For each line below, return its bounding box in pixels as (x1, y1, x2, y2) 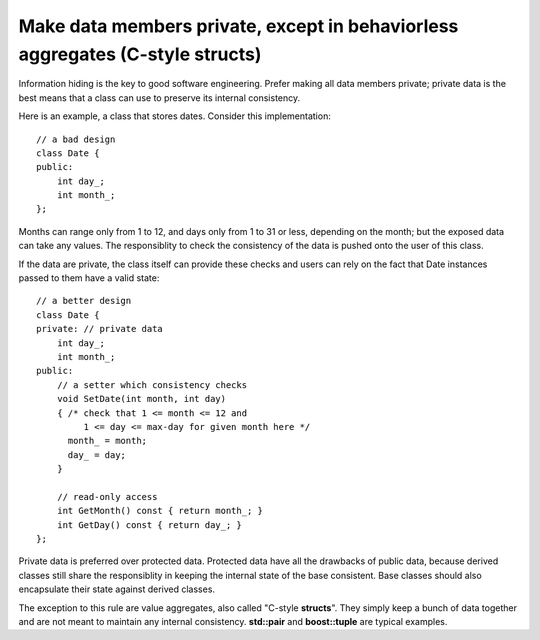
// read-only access (56, 491, 158, 502)
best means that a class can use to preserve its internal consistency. (18, 91, 301, 104)
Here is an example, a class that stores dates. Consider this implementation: (18, 110, 332, 122)
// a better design (36, 295, 132, 307)
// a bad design (36, 133, 116, 145)
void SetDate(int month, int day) (56, 393, 227, 405)
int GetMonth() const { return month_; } (56, 505, 264, 517)
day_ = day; (67, 449, 127, 460)
